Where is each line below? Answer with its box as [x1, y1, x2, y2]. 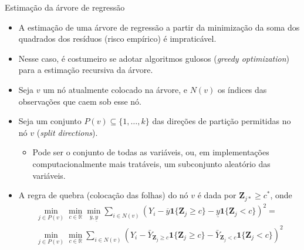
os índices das [217, 83, 267, 95]
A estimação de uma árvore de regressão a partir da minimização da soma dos [18, 21, 300, 33]
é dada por [197, 189, 237, 201]
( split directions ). [36, 126, 98, 138]
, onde [270, 189, 292, 201]
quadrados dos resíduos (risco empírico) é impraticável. [18, 32, 217, 45]
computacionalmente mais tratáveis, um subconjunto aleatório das [32, 157, 271, 169]
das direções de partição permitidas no [152, 115, 291, 127]
